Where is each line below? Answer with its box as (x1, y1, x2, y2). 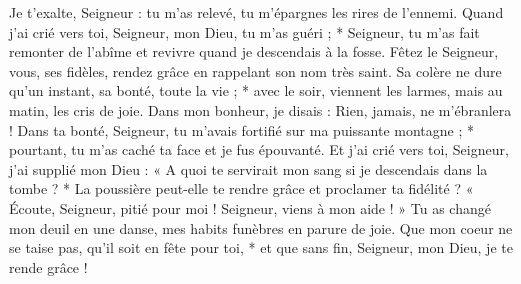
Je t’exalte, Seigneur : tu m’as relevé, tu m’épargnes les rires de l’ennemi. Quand (9, 2, 504, 22)
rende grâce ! (9, 256, 88, 277)
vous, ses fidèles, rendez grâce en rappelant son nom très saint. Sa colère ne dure (9, 60, 502, 81)
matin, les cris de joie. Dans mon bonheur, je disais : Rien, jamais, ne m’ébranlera (9, 99, 512, 120)
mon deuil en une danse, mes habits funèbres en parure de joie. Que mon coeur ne (9, 217, 513, 238)
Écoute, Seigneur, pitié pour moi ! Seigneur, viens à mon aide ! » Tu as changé (9, 197, 491, 218)
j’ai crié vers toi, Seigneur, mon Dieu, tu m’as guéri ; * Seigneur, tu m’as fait (9, 21, 480, 42)
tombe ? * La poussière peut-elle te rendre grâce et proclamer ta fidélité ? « (9, 178, 474, 199)
